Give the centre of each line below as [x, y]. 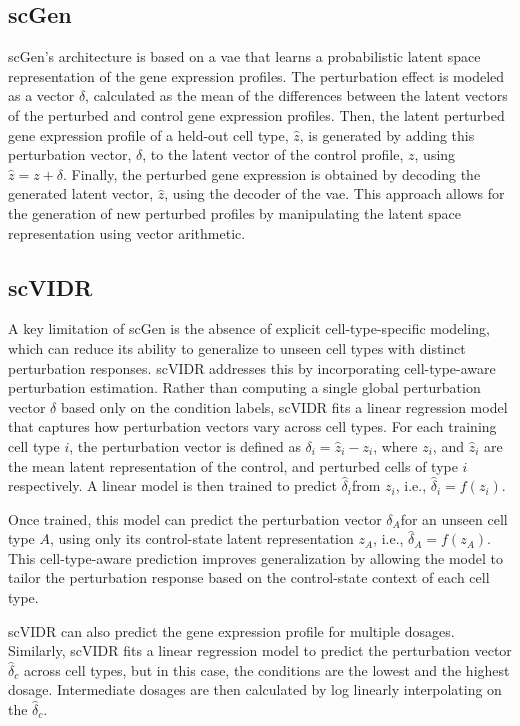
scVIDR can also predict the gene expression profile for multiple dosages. [231, 630]
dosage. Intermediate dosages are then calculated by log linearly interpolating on [255, 689]
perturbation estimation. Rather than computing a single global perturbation [244, 387]
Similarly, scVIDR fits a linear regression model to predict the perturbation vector [260, 650]
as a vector [41, 95]
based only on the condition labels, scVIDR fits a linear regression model [284, 406]
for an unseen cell [454, 518]
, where [395, 445]
